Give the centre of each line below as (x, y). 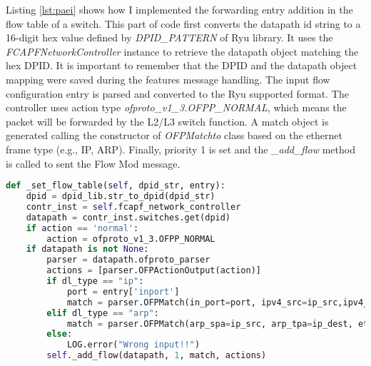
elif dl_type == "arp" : (103, 313)
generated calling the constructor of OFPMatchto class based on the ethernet (174, 135)
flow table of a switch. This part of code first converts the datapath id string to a (183, 23)
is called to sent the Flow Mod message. (93, 163)
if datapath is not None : (87, 249)
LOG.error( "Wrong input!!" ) (133, 345)
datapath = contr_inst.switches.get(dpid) (128, 217)
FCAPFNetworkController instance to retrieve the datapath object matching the (182, 51)
